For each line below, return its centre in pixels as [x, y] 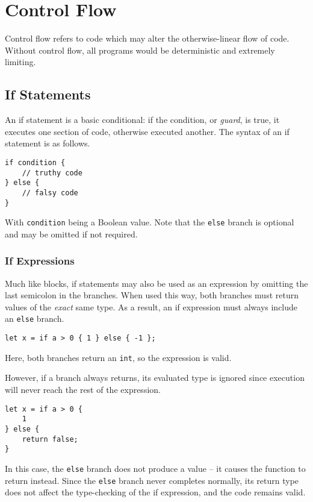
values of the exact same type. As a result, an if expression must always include [151, 306]
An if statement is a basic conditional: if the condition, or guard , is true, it [142, 120]
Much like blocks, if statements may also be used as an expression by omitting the [156, 283]
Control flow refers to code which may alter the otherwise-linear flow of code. [147, 38]
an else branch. [35, 318]
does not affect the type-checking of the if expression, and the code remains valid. [155, 492]
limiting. [20, 62]
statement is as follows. [48, 143]
